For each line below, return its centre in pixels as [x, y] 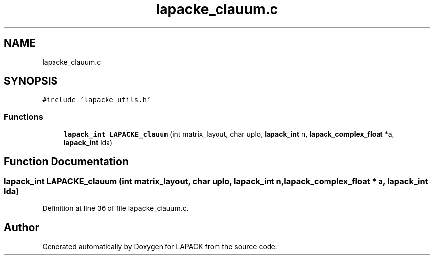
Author [22, 227]
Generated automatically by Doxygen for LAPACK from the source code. [160, 247]
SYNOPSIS [31, 81]
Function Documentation [66, 161]
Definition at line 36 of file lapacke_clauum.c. [115, 208]
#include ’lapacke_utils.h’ [97, 100]
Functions [24, 117]
